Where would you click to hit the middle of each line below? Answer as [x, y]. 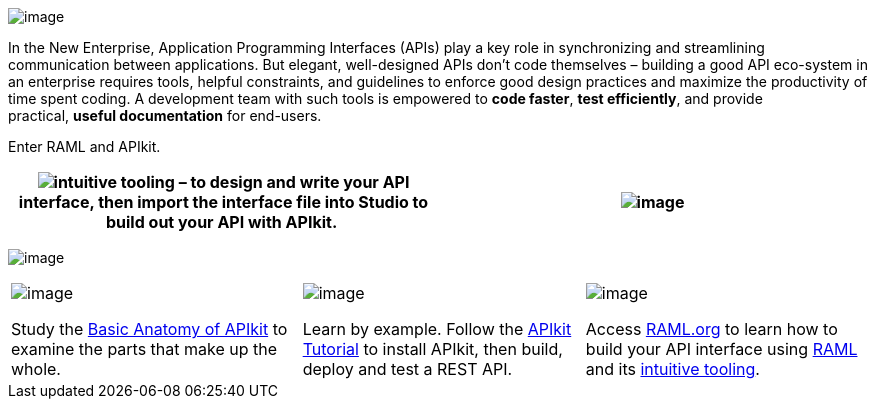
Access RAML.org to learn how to [711, 329]
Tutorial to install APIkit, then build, [432, 349]
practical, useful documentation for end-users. [165, 115]
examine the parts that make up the [144, 349]
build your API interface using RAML [721, 349]
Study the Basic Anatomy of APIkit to [149, 329]
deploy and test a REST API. [407, 369]
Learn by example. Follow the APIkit [437, 329]
